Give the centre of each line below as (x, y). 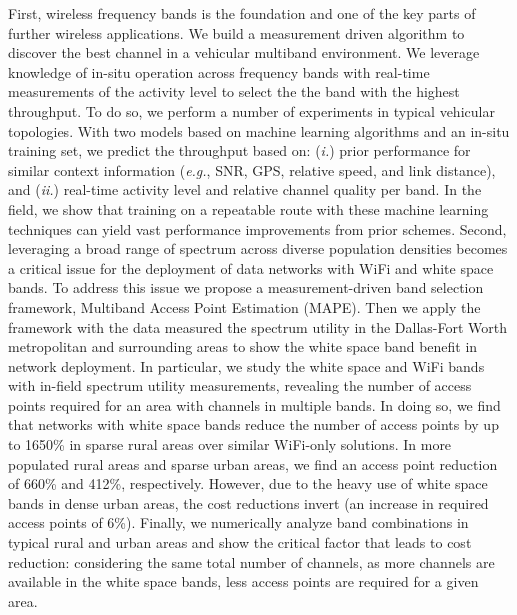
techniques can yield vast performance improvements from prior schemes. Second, (257, 228)
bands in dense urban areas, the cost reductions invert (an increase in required (248, 502)
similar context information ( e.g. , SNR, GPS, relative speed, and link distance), (252, 169)
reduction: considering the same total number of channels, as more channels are (251, 561)
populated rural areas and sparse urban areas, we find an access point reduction (253, 463)
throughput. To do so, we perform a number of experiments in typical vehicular (251, 110)
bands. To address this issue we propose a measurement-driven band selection (246, 287)
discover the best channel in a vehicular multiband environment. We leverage (244, 52)
